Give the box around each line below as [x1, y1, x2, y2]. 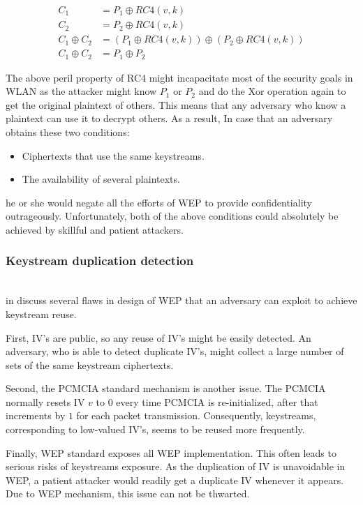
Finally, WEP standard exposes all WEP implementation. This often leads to [6, 445, 336, 460]
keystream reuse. [6, 306, 77, 321]
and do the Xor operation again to [198, 84, 346, 98]
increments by [6, 408, 66, 423]
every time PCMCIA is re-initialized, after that [116, 394, 318, 409]
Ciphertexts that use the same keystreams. [22, 148, 205, 163]
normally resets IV [6, 394, 85, 409]
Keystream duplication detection [6, 252, 194, 269]
